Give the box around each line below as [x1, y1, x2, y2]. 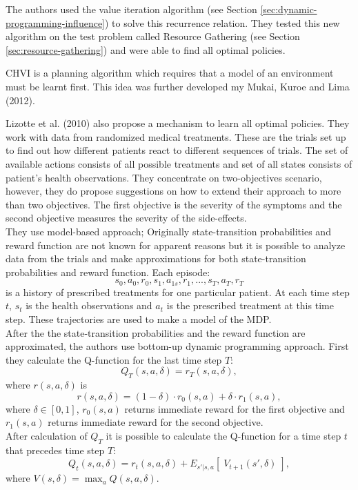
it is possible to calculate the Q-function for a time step [106, 428, 341, 442]
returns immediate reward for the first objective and [124, 401, 345, 415]
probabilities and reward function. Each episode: [6, 264, 210, 279]
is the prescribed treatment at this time [166, 298, 334, 313]
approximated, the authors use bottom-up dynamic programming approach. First [6, 339, 349, 353]
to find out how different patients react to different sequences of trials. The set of [6, 143, 348, 157]
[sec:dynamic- [260, 2, 317, 16]
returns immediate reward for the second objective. [48, 415, 263, 429]
